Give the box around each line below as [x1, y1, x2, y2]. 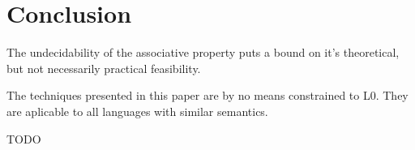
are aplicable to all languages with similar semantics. [6, 102, 268, 119]
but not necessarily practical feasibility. [6, 59, 201, 76]
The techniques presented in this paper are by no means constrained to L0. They [6, 87, 409, 104]
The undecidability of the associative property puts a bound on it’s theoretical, [6, 44, 400, 61]
